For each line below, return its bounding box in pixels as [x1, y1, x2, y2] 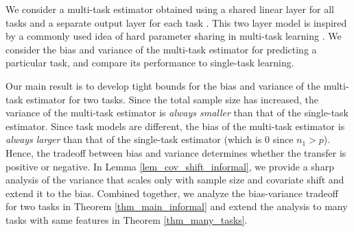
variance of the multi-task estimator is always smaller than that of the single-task [5, 105, 349, 120]
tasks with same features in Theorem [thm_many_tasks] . [5, 212, 248, 227]
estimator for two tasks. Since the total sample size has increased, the [26, 92, 319, 106]
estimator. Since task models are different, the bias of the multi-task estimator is [5, 118, 345, 133]
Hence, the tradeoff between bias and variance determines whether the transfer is [5, 145, 346, 159]
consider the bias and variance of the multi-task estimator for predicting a [5, 42, 317, 56]
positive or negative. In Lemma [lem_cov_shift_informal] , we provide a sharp [5, 159, 334, 173]
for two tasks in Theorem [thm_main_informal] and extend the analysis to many [5, 199, 348, 214]
